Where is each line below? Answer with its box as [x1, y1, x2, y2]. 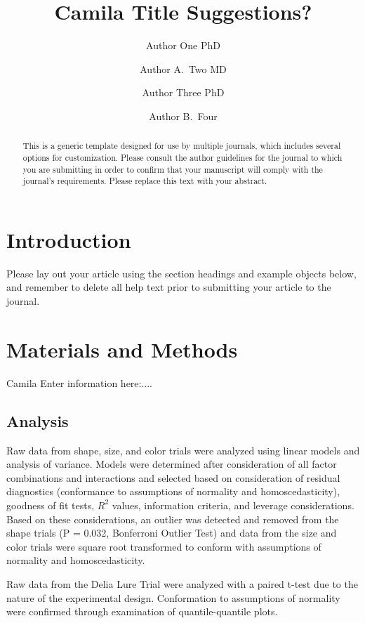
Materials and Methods [6, 334, 238, 363]
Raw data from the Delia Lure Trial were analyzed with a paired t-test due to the [6, 576, 358, 591]
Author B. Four [149, 108, 218, 123]
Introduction [6, 225, 131, 254]
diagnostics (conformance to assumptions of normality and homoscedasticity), [6, 484, 340, 499]
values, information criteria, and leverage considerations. [112, 497, 354, 512]
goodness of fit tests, [6, 497, 95, 512]
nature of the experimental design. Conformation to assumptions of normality [6, 590, 340, 605]
